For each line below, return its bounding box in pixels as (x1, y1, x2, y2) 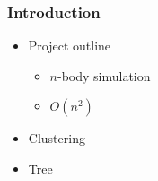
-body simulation (57, 66, 151, 85)
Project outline (28, 36, 111, 55)
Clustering (28, 129, 85, 148)
